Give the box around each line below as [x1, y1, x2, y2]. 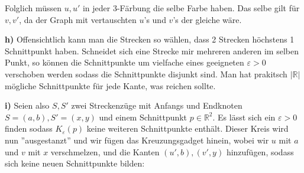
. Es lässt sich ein [212, 110, 276, 123]
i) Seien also [5, 99, 50, 112]
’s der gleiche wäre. [173, 13, 242, 25]
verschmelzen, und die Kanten [50, 145, 160, 158]
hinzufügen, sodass [226, 145, 294, 158]
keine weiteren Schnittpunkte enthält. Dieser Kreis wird [86, 122, 289, 135]
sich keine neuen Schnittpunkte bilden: [5, 157, 145, 169]
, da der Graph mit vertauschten [19, 13, 137, 25]
